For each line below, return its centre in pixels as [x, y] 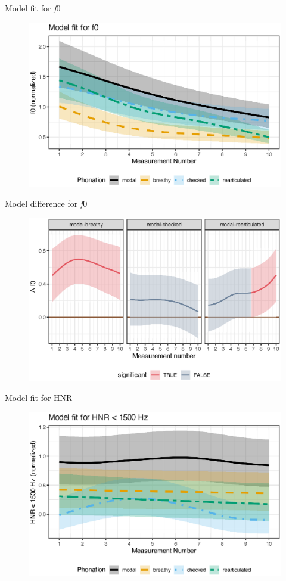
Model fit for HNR [39, 398]
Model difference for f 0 [46, 203]
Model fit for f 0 [33, 8]
